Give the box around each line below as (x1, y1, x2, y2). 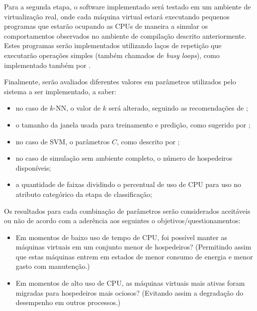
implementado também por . (4, 60, 91, 70)
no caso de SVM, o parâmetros (15, 136, 110, 146)
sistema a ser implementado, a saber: (4, 86, 116, 96)
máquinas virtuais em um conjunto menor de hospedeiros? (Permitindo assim (15, 242, 252, 252)
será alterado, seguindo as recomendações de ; (108, 103, 248, 113)
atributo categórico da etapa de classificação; (15, 188, 152, 199)
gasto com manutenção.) (15, 261, 90, 271)
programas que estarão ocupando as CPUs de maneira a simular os (4, 21, 208, 31)
